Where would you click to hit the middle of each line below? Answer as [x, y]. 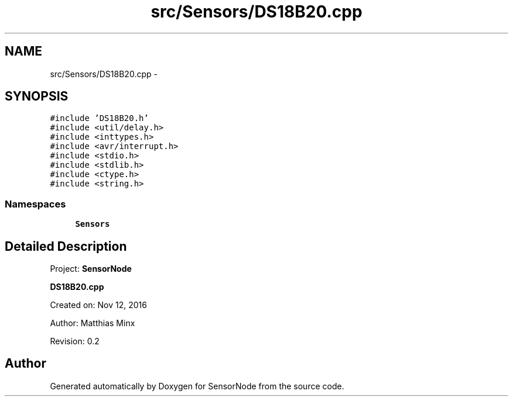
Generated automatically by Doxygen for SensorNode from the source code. [197, 386]
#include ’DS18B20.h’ [99, 118]
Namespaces [35, 204]
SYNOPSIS [37, 96]
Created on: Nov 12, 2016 [98, 305]
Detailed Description [66, 246]
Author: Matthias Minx [93, 323]
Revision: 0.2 [75, 341]
